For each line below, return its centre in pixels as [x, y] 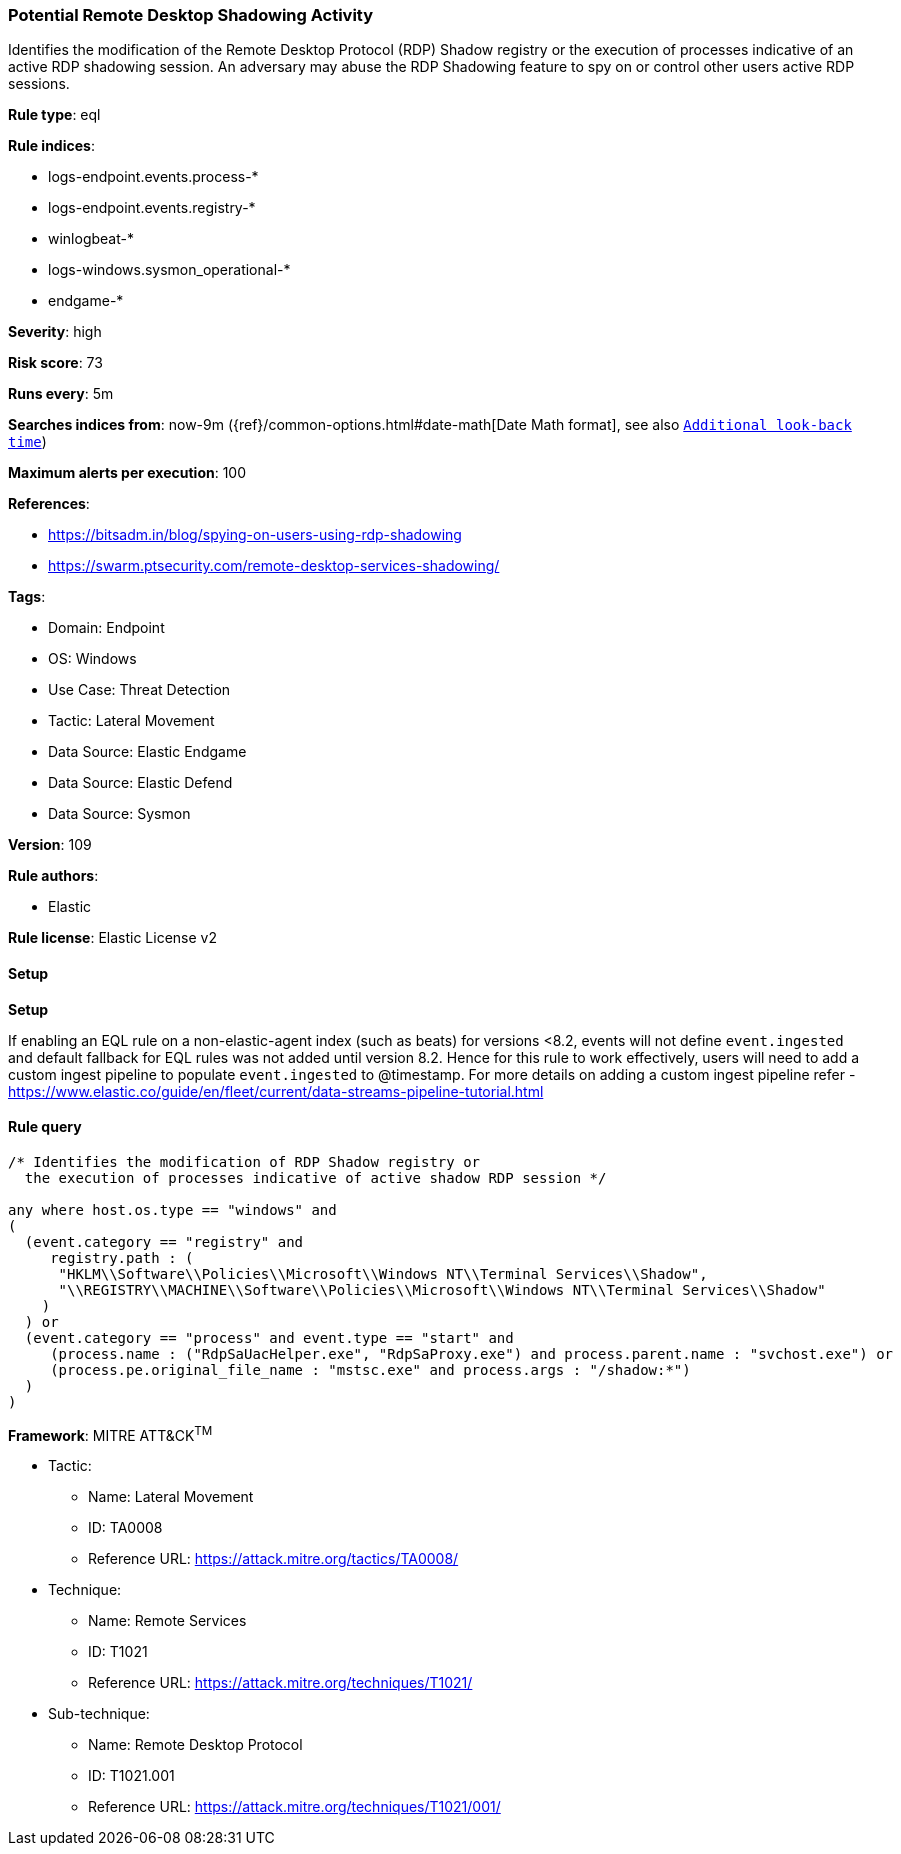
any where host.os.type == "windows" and [172, 1209]
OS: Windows [92, 659]
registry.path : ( [122, 1257]
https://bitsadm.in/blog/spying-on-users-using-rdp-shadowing [255, 535]
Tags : [27, 597]
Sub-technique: [99, 1714]
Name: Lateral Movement [171, 1497]
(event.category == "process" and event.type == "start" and [269, 1337]
